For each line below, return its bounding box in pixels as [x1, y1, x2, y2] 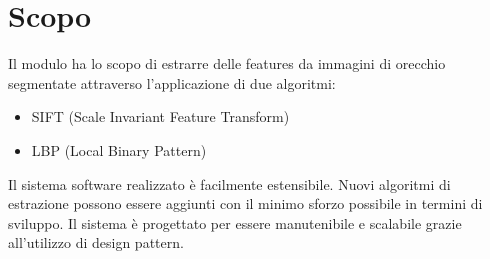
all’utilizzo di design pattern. [8, 232, 184, 253]
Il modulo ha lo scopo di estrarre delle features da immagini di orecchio [8, 53, 446, 74]
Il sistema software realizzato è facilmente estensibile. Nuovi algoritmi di [8, 173, 451, 194]
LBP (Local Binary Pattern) [31, 139, 207, 160]
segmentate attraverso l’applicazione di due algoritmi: [8, 72, 336, 93]
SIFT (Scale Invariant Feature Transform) [31, 106, 290, 127]
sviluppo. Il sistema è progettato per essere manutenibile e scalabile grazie [8, 212, 462, 233]
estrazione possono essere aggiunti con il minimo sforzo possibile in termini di [8, 193, 483, 214]
